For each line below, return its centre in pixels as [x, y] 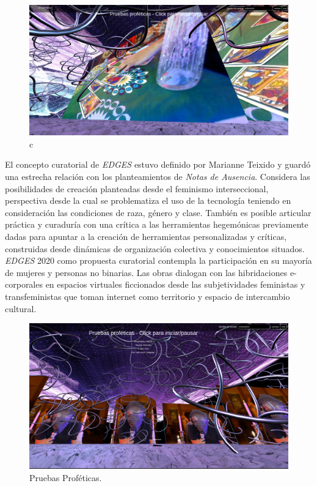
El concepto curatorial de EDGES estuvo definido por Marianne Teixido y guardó [158, 164]
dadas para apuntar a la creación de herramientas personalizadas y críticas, [146, 236]
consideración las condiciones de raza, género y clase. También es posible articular [158, 212]
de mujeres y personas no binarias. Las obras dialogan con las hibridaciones [146, 272]
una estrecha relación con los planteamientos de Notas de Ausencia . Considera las [158, 177]
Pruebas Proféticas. [66, 477]
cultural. [21, 308]
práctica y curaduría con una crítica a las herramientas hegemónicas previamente [157, 224]
